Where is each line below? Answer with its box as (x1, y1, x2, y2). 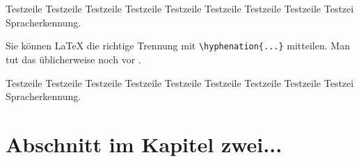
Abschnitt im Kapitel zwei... (6, 129, 282, 158)
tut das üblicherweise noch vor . (6, 51, 141, 66)
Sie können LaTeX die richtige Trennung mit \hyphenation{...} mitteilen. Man (6, 38, 350, 53)
